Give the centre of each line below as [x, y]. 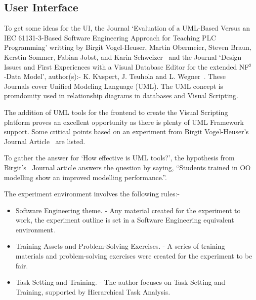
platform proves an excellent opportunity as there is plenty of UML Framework [124, 122]
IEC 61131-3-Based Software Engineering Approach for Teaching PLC [110, 37]
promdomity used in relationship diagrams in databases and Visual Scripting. [121, 95]
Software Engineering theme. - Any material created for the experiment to [128, 210]
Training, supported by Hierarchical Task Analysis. [93, 291]
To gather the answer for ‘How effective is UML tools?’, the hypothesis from [119, 158]
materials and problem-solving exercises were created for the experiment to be [134, 256]
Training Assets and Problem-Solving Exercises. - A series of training [120, 246]
